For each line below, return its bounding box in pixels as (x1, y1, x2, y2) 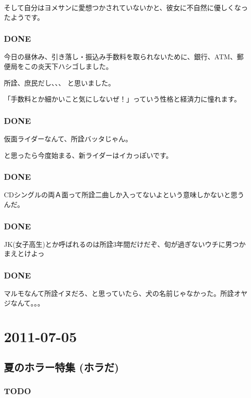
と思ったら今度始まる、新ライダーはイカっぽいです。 (4, 150, 173, 160)
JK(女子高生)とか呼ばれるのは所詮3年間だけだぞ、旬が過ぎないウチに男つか (4, 239, 246, 249)
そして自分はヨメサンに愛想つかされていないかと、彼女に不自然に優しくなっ (4, 2, 248, 12)
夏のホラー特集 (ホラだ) (4, 360, 119, 375)
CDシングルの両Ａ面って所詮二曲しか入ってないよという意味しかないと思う (4, 190, 245, 200)
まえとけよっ (4, 248, 45, 259)
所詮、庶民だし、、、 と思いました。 (4, 77, 115, 87)
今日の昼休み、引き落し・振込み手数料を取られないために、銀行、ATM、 (4, 52, 237, 62)
